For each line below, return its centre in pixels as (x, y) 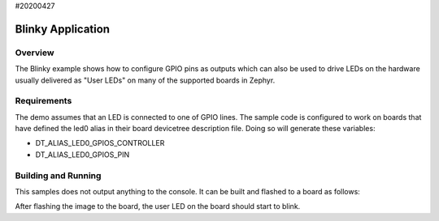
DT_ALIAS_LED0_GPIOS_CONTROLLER (100, 143)
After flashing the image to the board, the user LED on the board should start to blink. (158, 206)
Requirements (43, 101)
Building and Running (58, 176)
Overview (35, 53)
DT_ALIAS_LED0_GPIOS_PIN (83, 155)
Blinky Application (62, 29)
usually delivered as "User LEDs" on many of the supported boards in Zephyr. (145, 80)
